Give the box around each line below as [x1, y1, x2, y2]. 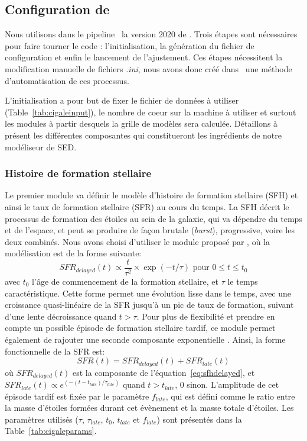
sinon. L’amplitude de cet [187, 378, 279, 391]
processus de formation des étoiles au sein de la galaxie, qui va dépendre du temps [5, 212, 302, 224]
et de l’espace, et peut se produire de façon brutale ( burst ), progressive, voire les [5, 224, 295, 236]
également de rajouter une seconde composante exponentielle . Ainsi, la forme [5, 333, 286, 345]
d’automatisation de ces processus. [5, 74, 129, 86]
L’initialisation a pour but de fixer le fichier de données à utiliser [5, 94, 239, 107]
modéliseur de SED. [5, 140, 77, 153]
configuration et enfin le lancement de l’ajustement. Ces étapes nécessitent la [5, 51, 283, 63]
